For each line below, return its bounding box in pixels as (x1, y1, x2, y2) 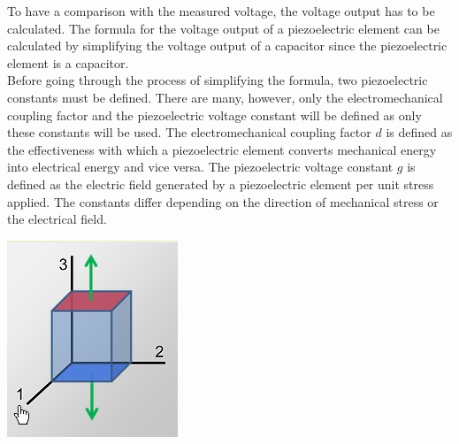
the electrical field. (7, 210, 107, 228)
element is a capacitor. (7, 53, 129, 72)
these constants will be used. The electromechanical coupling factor (7, 123, 371, 142)
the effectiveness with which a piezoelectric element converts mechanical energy (7, 140, 437, 158)
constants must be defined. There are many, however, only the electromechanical (7, 88, 443, 106)
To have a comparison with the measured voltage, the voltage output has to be (7, 2, 435, 19)
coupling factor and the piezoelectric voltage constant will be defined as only (7, 105, 422, 124)
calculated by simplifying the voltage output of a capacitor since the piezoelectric (7, 36, 448, 55)
